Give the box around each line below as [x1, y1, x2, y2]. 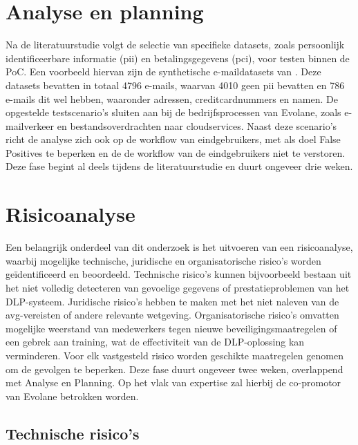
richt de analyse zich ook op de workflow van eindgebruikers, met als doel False [6, 132, 341, 146]
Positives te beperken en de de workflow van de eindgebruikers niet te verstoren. [6, 145, 346, 160]
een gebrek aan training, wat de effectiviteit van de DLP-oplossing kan [6, 334, 305, 349]
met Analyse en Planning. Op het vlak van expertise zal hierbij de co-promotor [6, 375, 341, 390]
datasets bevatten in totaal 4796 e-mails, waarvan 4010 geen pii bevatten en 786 [6, 77, 345, 92]
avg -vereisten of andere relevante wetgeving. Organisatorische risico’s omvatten [6, 307, 339, 322]
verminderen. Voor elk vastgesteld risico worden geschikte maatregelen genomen [6, 348, 343, 362]
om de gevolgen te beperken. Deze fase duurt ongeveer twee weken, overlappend [6, 361, 343, 376]
